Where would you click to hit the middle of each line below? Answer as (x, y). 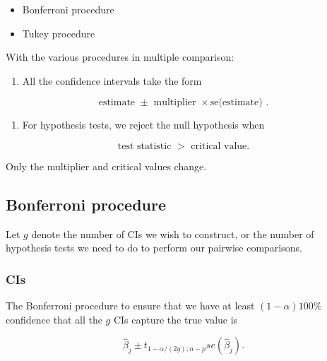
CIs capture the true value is (176, 319)
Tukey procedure (59, 33)
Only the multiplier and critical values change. (106, 166)
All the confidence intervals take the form (112, 80)
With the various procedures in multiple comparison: (120, 57)
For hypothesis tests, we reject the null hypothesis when (143, 125)
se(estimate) (236, 103)
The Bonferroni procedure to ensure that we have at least (130, 306)
